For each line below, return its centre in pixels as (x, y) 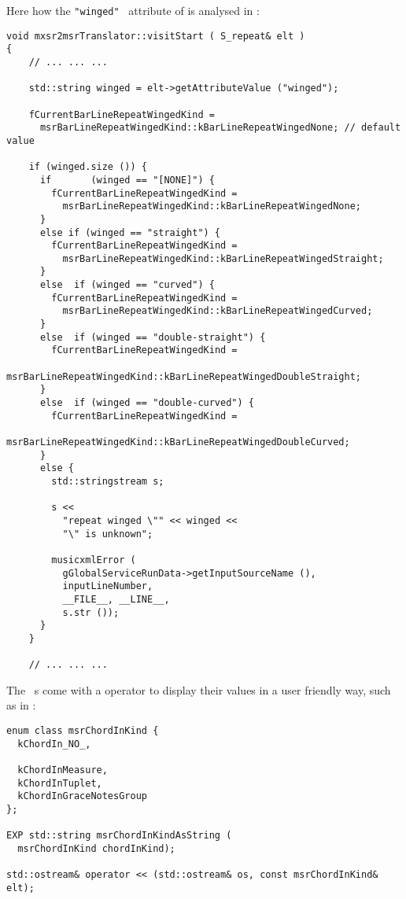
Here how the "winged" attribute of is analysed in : (133, 10)
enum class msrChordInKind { (83, 731)
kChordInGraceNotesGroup (82, 796)
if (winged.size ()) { (88, 167)
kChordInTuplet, (60, 783)
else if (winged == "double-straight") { (153, 337)
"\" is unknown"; (108, 534)
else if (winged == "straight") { (130, 232)
